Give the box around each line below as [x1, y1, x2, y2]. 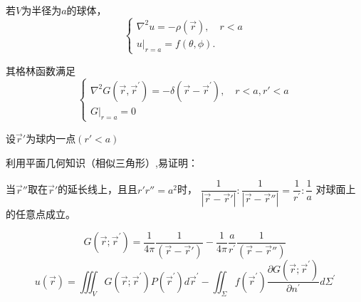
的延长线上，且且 [58, 182, 138, 197]
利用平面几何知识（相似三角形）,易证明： [6, 155, 198, 170]
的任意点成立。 [6, 207, 75, 222]
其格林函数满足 [6, 63, 75, 78]
